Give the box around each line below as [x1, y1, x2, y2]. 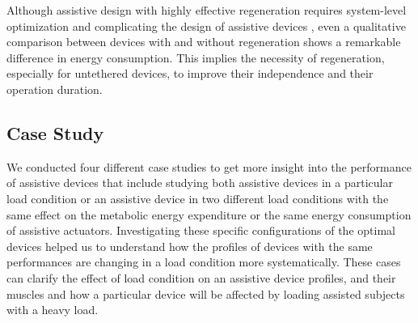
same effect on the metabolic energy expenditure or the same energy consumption [6, 206, 412, 223]
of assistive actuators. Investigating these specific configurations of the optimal [6, 222, 395, 239]
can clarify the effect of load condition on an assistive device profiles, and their [6, 269, 396, 286]
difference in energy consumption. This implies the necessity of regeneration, [6, 49, 385, 66]
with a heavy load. [6, 301, 99, 318]
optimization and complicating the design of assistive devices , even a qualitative [6, 17, 406, 34]
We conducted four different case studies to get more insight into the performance [6, 158, 412, 175]
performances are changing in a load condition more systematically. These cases [6, 253, 401, 270]
